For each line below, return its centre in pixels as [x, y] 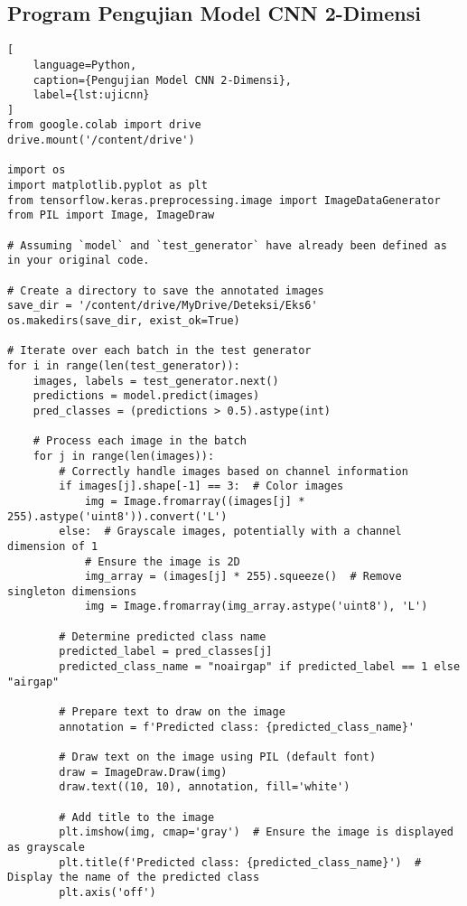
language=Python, [85, 65]
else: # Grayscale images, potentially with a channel [230, 532]
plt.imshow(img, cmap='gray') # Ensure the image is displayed [256, 832]
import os [37, 170]
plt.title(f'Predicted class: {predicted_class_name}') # [240, 862]
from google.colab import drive [104, 125]
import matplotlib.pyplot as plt [107, 186]
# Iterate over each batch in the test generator [159, 351]
